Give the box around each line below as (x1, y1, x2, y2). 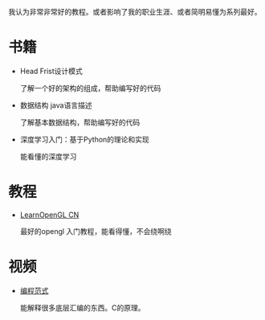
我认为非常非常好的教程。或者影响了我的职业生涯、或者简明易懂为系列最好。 (8, 7, 262, 16)
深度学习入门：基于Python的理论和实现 (19, 134, 150, 144)
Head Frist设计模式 (19, 66, 83, 76)
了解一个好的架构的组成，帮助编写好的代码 (19, 83, 161, 92)
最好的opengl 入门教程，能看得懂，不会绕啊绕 (19, 226, 173, 236)
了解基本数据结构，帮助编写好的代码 (19, 117, 141, 127)
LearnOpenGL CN (19, 210, 79, 219)
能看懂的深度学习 (19, 151, 77, 161)
